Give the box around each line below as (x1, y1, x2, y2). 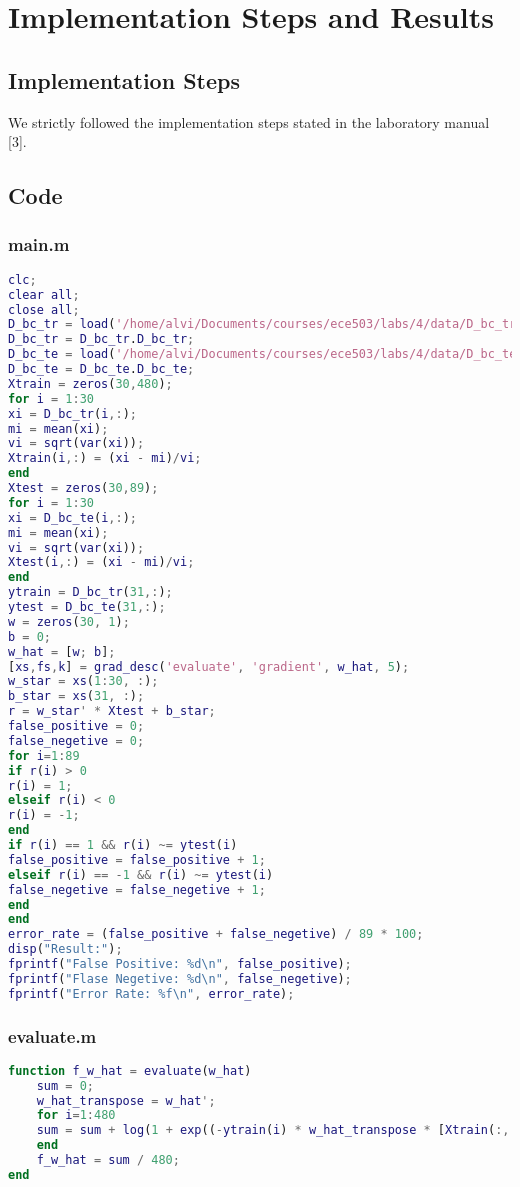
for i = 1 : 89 (8, 748, 80, 763)
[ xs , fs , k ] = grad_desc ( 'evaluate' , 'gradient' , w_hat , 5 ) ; (8, 659, 410, 674)
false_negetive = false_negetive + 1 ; (8, 882, 266, 897)
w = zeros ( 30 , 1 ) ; (8, 614, 130, 629)
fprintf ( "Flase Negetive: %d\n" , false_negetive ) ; (8, 971, 352, 986)
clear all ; (8, 287, 80, 302)
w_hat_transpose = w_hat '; (36, 1093, 216, 1108)
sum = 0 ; (36, 1078, 94, 1093)
